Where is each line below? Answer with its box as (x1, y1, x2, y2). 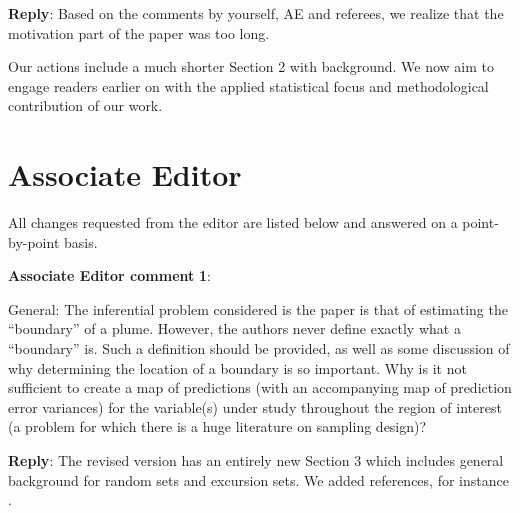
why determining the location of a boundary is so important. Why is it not (8, 357, 467, 378)
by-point (8, 231, 60, 252)
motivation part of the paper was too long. (8, 22, 270, 43)
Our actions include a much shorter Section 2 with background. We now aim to (8, 56, 495, 77)
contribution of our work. (8, 95, 163, 116)
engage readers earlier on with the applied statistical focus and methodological (8, 75, 489, 96)
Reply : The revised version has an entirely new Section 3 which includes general (8, 450, 504, 471)
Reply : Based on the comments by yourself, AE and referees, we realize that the (8, 3, 504, 23)
